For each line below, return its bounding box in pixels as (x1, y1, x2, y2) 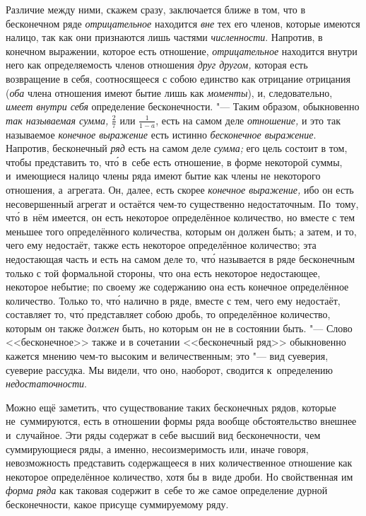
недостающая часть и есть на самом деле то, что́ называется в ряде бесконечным (6, 251, 355, 266)
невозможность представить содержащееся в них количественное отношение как (6, 455, 353, 470)
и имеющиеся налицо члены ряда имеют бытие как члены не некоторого (6, 168, 321, 183)
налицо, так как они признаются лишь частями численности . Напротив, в (6, 30, 323, 45)
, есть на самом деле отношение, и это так (155, 112, 341, 127)
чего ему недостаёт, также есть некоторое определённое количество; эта (6, 238, 317, 252)
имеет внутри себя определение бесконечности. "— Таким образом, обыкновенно (6, 99, 360, 114)
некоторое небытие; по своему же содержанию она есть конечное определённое (6, 279, 349, 294)
